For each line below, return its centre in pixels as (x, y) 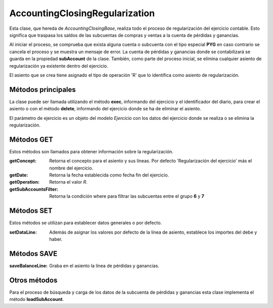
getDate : (19, 175)
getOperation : (25, 182)
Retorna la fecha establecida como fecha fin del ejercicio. (109, 175)
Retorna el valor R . (69, 182)
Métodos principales (42, 89)
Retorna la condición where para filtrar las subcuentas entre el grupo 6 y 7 (127, 196)
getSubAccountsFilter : (34, 189)
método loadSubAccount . (37, 299)
